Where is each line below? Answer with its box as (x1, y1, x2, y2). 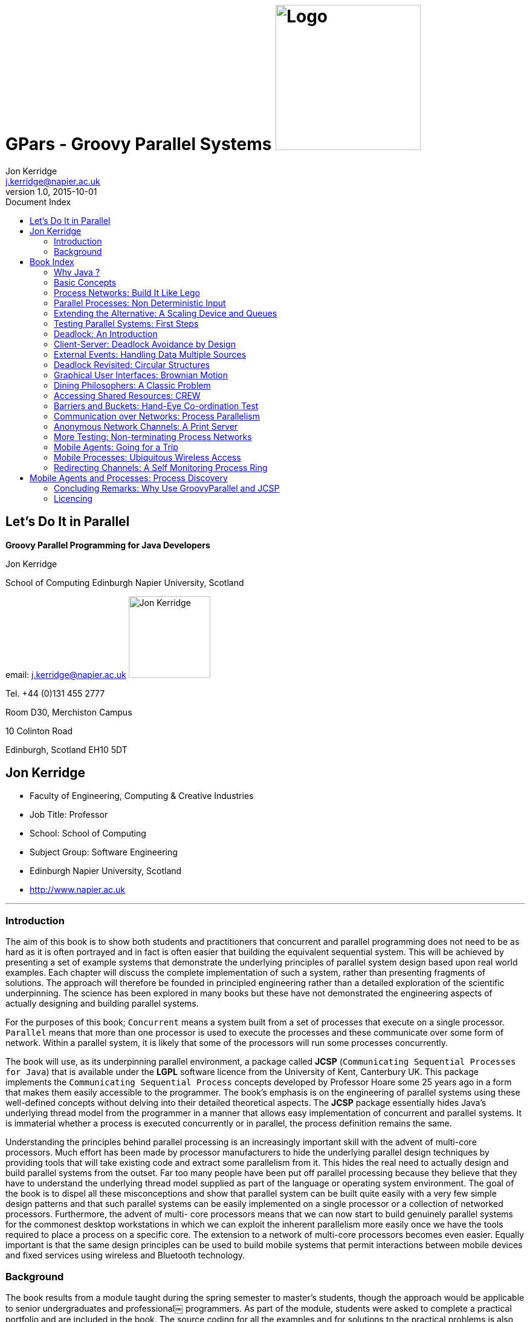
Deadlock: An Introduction (54, 328, 158, 339)
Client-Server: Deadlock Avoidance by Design (54, 338, 236, 349)
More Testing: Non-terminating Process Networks (54, 431, 252, 442)
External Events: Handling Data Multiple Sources (54, 349, 247, 360)
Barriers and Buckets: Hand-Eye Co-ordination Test (54, 400, 259, 411)
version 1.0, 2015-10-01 (5, 186, 97, 197)
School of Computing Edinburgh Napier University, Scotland (5, 577, 244, 588)
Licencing (54, 493, 92, 504)
